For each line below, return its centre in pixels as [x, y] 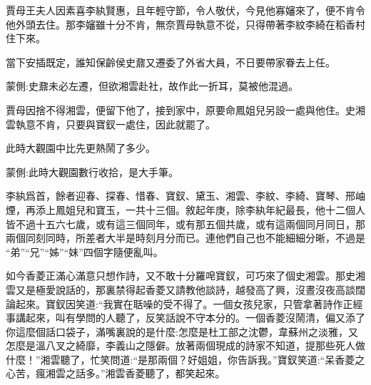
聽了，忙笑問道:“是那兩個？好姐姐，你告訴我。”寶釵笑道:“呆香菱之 [213, 359]
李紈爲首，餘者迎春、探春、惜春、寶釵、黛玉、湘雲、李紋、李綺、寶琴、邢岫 [185, 196]
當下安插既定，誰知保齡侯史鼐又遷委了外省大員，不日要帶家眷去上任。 [171, 62]
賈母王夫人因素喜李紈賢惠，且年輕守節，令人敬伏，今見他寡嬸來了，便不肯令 [185, 10]
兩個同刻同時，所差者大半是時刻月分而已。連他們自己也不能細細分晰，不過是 [185, 238]
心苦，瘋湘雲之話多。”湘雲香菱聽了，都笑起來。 [116, 373]
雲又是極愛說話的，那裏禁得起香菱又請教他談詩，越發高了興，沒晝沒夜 [171, 289]
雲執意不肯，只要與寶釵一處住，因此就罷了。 [111, 124]
